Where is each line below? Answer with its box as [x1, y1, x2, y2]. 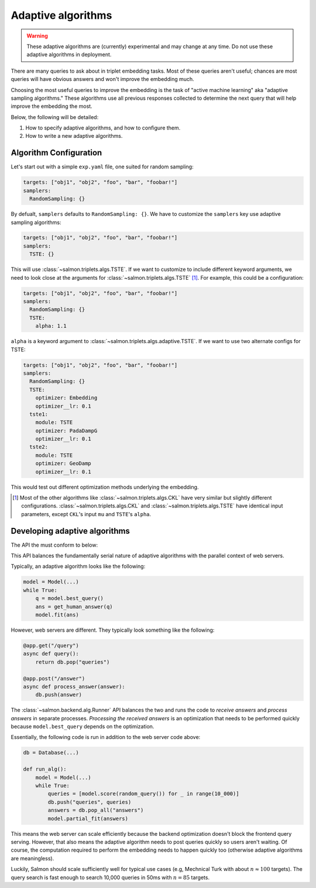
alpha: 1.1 [35, 323, 67, 330]
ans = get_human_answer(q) [35, 603, 114, 610]
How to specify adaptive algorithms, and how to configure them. [25, 124, 181, 131]
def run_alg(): [23, 766, 67, 772]
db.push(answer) [35, 692, 82, 698]
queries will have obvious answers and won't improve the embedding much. [11, 76, 194, 83]
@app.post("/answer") [23, 675, 85, 682]
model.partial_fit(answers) [47, 815, 129, 822]
